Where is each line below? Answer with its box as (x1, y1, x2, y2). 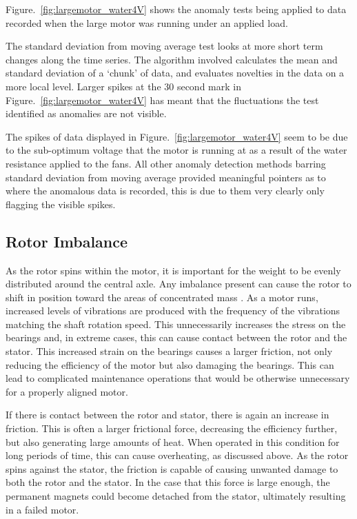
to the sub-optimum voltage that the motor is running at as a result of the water (6, 143, 347, 157)
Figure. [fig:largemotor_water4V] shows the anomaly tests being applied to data (6, 2, 347, 16)
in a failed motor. (6, 502, 79, 516)
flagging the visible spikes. (6, 196, 116, 211)
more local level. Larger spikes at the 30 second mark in (6, 79, 241, 93)
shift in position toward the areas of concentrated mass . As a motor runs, (6, 289, 318, 304)
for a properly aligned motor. (6, 384, 128, 398)
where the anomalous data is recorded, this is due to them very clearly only (6, 183, 325, 198)
